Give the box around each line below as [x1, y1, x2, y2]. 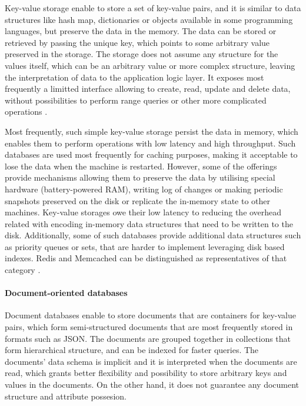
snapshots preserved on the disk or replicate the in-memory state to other [5, 194, 270, 207]
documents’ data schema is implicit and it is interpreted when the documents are [5, 355, 297, 367]
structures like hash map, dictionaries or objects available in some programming [5, 13, 293, 25]
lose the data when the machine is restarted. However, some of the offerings [5, 159, 277, 172]
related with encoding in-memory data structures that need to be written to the [5, 217, 293, 229]
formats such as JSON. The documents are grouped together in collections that [5, 332, 291, 344]
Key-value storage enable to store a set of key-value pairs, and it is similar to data [5, 2, 301, 14]
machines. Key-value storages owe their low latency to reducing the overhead [5, 206, 282, 218]
